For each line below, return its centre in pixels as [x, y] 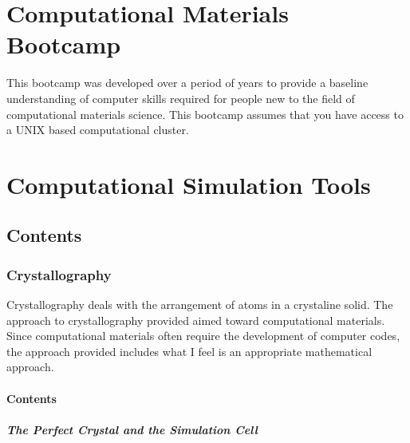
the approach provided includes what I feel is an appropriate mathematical [189, 351]
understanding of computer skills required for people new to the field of [181, 98]
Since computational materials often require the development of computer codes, [203, 336]
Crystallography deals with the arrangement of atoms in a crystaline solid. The [200, 305]
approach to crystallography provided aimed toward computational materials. [196, 320]
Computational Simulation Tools [189, 184]
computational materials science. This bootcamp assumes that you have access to [205, 114]
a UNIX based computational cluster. [98, 130]
